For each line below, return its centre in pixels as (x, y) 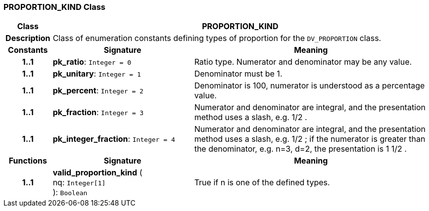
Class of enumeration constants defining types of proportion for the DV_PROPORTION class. (217, 38)
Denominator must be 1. (238, 74)
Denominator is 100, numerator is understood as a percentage (310, 86)
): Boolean (70, 192)
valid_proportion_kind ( (97, 173)
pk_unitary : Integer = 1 (97, 74)
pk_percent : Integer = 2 (98, 91)
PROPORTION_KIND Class (54, 7)
